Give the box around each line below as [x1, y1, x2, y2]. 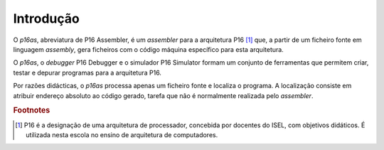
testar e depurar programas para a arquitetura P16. [13, 68, 161, 77]
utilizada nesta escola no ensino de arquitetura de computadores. [26, 130, 218, 139]
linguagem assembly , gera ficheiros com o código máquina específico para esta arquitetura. [13, 45, 284, 53]
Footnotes [13, 105, 50, 115]
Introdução [13, 11, 80, 26]
